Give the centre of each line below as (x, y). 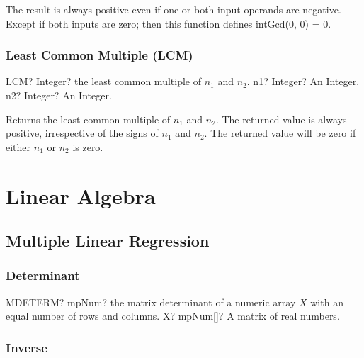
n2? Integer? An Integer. (59, 95)
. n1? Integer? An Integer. (303, 81)
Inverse (27, 347)
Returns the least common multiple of (88, 119)
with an (327, 302)
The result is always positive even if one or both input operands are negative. (174, 9)
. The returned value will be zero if (280, 133)
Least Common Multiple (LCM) (99, 55)
